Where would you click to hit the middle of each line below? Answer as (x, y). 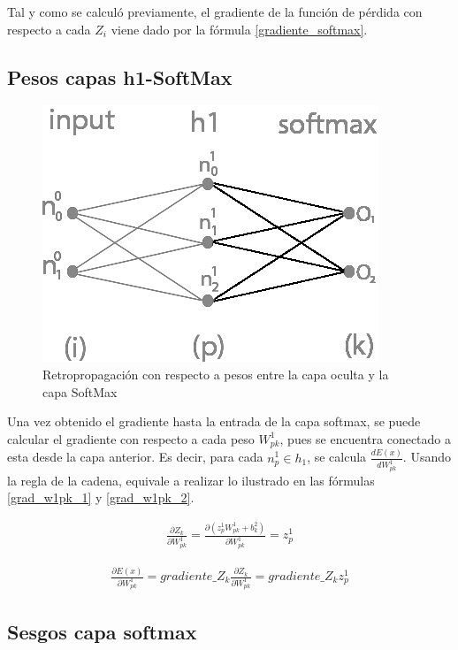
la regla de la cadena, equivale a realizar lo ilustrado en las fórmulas (191, 480)
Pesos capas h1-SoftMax (120, 76)
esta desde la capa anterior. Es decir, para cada (135, 457)
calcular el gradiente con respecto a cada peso (131, 438)
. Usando (427, 457)
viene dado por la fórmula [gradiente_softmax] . (239, 29)
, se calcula (337, 457)
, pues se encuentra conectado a (365, 438)
